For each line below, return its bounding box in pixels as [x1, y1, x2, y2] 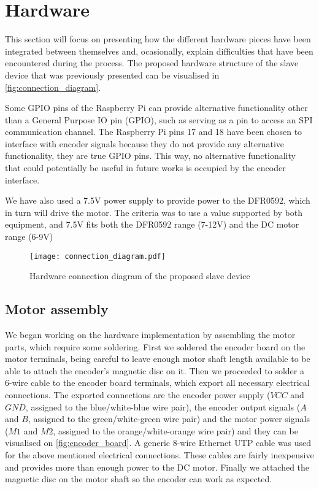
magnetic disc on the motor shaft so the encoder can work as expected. [5, 472, 272, 485]
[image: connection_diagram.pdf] [29, 252, 166, 261]
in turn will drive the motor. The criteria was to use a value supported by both [5, 206, 303, 218]
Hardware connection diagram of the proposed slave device [29, 269, 250, 282]
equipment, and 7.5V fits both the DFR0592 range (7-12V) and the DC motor [5, 218, 299, 231]
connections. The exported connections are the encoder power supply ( [5, 388, 271, 401]
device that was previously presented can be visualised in [5, 68, 220, 81]
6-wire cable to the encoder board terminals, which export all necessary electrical [5, 376, 310, 389]
